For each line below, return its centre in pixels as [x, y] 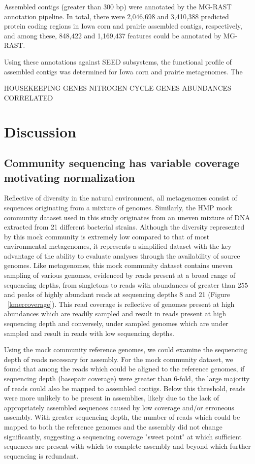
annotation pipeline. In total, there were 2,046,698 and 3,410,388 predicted [117, 16]
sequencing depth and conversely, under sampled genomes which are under [116, 323]
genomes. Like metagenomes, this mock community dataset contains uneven [118, 265]
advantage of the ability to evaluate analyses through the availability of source [122, 255]
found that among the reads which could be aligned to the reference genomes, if [124, 369]
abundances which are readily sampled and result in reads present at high [115, 314]
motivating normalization [69, 177]
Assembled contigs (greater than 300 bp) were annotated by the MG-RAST [118, 6]
